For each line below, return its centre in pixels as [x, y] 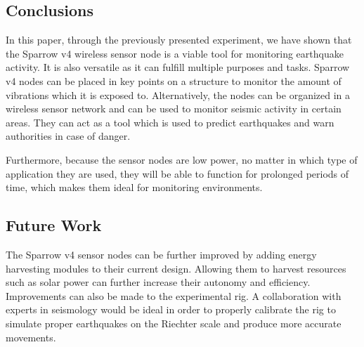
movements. [31, 337]
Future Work [54, 225]
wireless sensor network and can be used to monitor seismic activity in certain [174, 109]
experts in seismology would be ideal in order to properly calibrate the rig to [171, 309]
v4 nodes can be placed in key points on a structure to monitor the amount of [174, 80]
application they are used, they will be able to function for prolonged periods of [177, 173]
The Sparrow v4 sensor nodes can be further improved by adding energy [161, 254]
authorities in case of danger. [68, 136]
